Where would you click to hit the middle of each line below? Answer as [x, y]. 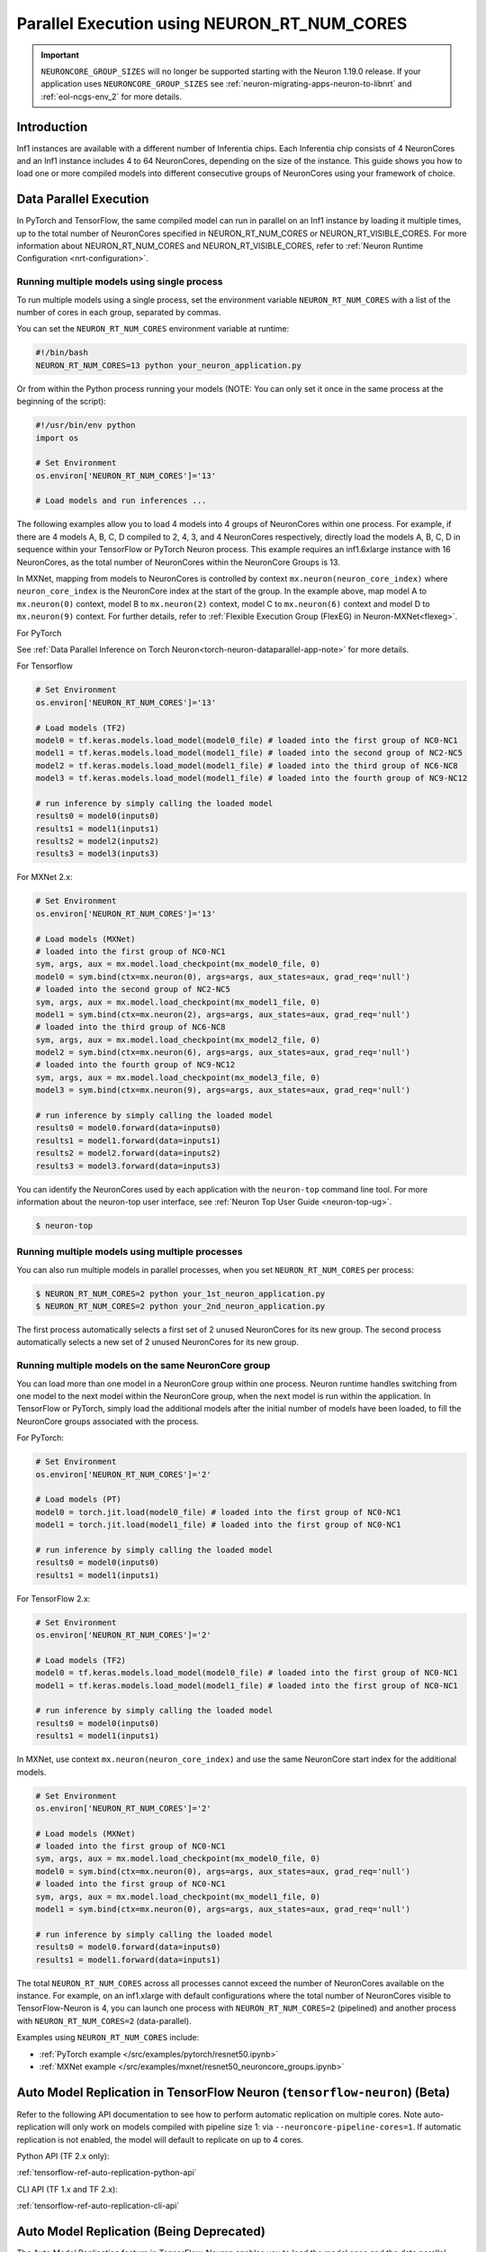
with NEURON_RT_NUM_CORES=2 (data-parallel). [104, 2020]
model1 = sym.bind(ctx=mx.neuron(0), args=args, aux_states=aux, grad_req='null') [223, 1909]
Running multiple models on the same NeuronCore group [144, 1366]
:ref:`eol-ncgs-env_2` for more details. [112, 96]
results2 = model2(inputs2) [97, 841]
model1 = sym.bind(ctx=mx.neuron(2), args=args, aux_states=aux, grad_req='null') [223, 1014]
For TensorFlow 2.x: [54, 1598]
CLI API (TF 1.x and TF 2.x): [67, 2189]
